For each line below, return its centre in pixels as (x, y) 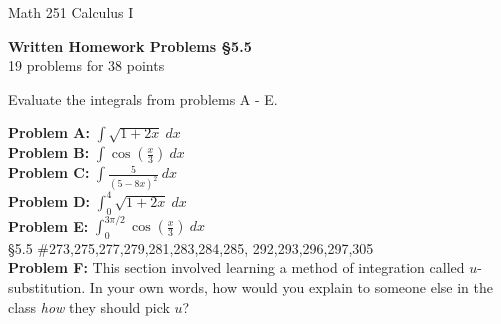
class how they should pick (89, 306)
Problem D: (49, 200)
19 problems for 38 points (86, 65)
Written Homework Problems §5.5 (130, 45)
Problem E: (48, 225)
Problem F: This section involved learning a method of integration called (236, 267)
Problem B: (49, 152)
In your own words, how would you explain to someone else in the (291, 287)
